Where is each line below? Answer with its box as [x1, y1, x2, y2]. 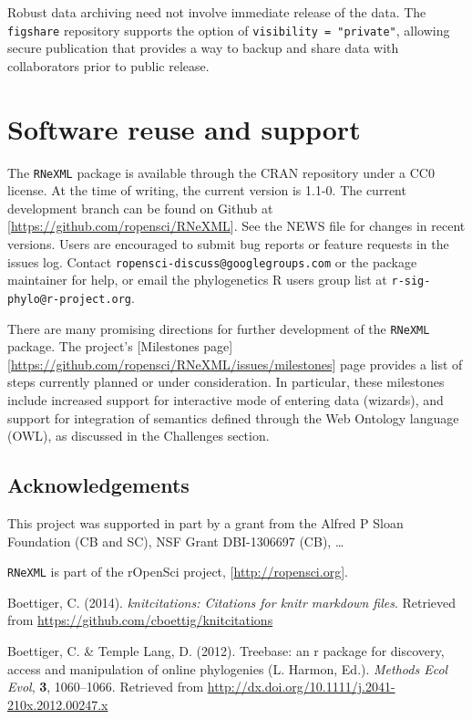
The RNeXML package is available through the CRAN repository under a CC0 [7, 162, 435, 182]
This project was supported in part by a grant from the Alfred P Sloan [7, 513, 404, 532]
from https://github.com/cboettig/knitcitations [7, 610, 273, 630]
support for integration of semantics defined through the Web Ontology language [7, 408, 459, 427]
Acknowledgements [7, 471, 190, 499]
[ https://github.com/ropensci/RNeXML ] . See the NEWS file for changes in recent [7, 216, 466, 235]
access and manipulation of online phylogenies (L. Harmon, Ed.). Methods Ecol [7, 659, 448, 678]
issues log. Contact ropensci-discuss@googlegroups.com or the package [7, 252, 417, 271]
